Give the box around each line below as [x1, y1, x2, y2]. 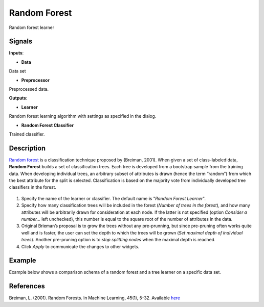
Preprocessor [21, 77, 50, 83]
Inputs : [9, 50, 24, 56]
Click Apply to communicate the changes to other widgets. [21, 243, 139, 250]
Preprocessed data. [9, 86, 49, 92]
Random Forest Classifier [21, 122, 74, 128]
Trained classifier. [9, 131, 45, 137]
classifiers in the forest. [9, 184, 56, 190]
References [9, 282, 45, 290]
